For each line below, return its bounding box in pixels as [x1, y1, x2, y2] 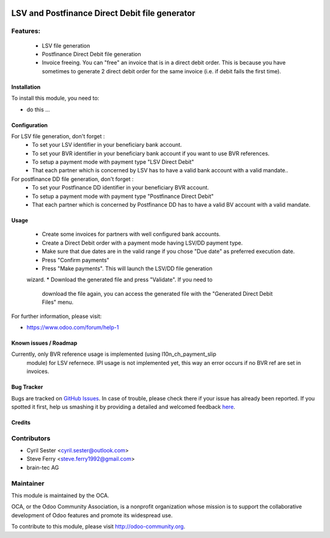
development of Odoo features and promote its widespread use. [11, 511, 173, 519]
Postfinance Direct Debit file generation [42, 50, 141, 57]
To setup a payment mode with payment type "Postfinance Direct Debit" [32, 193, 214, 200]
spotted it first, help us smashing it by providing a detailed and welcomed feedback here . [11, 403, 235, 410]
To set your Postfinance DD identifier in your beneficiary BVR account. [32, 184, 209, 191]
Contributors [11, 434, 51, 443]
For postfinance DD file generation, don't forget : [11, 175, 134, 183]
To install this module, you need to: [11, 95, 100, 102]
